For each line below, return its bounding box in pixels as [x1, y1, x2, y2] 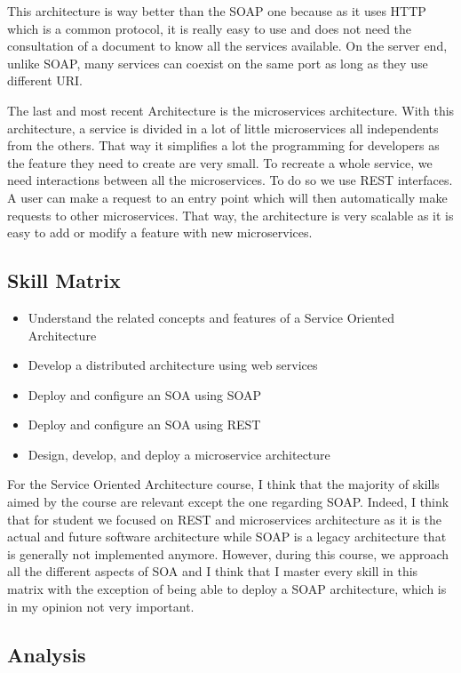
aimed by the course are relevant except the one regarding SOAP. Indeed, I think [7, 493, 449, 511]
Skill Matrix [7, 267, 121, 294]
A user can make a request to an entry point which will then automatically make [7, 188, 448, 206]
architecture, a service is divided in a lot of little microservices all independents [7, 118, 439, 137]
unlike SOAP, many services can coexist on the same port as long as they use [7, 53, 428, 72]
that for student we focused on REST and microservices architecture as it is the [7, 509, 442, 528]
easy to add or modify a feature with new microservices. [7, 223, 313, 242]
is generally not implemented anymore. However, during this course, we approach [7, 544, 449, 563]
